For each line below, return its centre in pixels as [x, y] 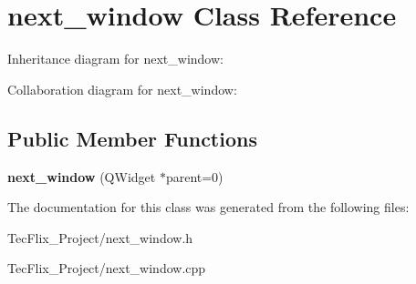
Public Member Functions [132, 138]
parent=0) [194, 176]
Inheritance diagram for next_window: [115, 59]
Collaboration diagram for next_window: [122, 89]
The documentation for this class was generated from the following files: [208, 207]
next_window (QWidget [82, 176]
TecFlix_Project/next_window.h [100, 237]
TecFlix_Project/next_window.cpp [107, 268]
